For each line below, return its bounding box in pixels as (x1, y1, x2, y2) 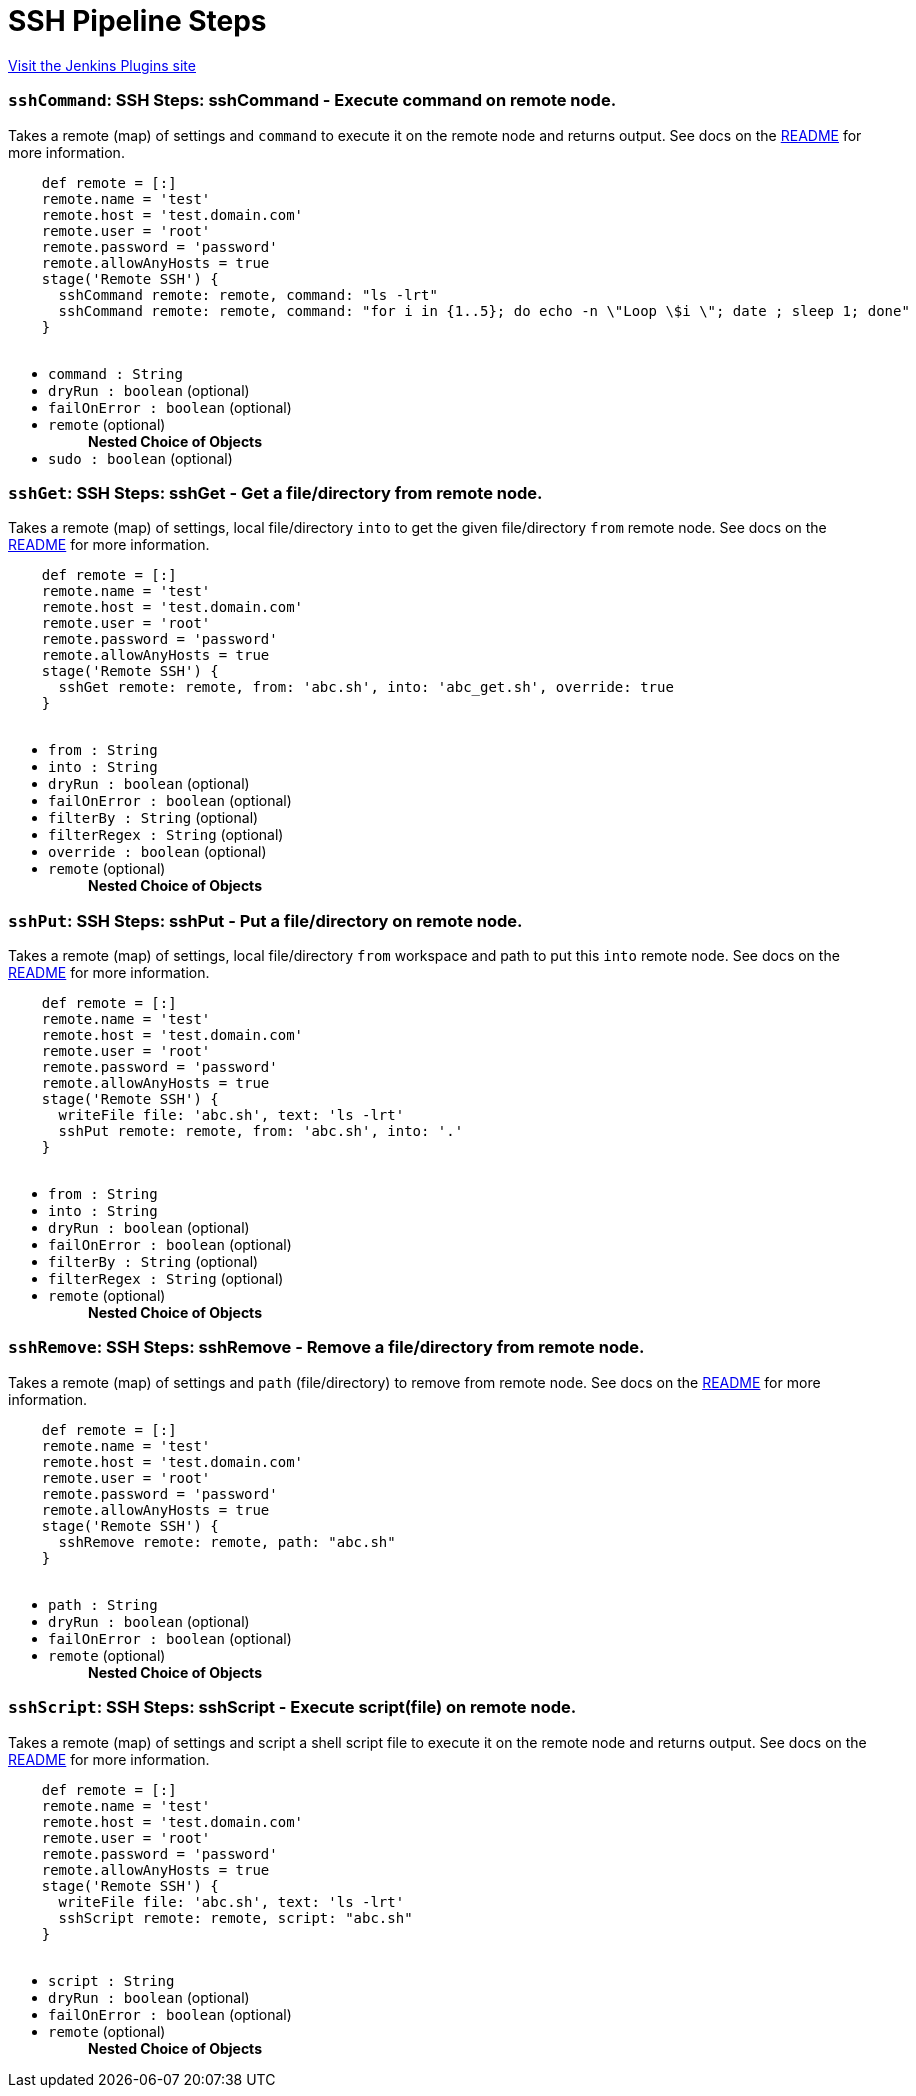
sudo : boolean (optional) (48, 449, 233, 467)
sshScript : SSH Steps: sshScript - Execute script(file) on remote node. (8, 1697, 577, 1718)
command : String (48, 365, 183, 382)
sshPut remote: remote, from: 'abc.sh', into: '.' (58, 1123, 464, 1139)
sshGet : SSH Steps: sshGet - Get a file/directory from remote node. (8, 482, 543, 503)
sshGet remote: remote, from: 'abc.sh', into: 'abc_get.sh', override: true (58, 679, 674, 696)
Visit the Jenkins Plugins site (8, 56, 196, 74)
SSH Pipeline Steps (8, 4, 267, 38)
